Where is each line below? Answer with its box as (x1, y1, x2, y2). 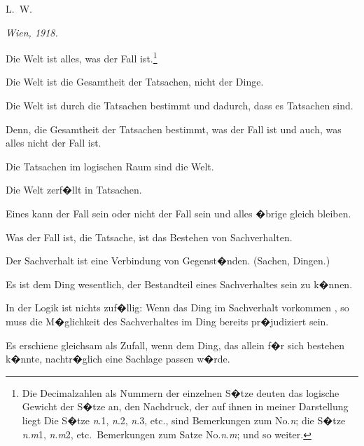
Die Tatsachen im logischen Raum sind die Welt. (6, 158, 214, 173)
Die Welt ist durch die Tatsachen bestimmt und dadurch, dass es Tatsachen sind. (6, 98, 353, 113)
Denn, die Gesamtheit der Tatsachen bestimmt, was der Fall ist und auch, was (6, 121, 342, 136)
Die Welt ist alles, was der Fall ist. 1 (6, 49, 157, 65)
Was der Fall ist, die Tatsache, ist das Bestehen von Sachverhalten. (6, 229, 293, 244)
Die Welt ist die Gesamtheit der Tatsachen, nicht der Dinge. (6, 74, 264, 89)
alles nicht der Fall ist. (6, 135, 101, 150)
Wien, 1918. (6, 25, 58, 39)
